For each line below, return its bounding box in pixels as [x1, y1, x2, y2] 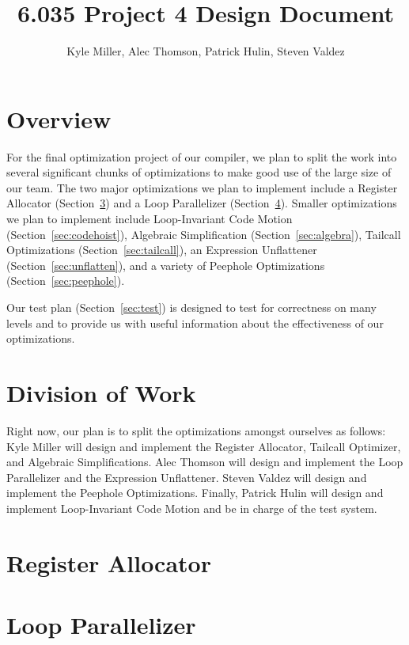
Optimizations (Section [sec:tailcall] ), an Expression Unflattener [6, 241, 317, 258]
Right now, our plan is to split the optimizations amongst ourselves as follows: [6, 422, 386, 438]
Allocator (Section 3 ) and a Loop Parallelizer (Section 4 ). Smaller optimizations [6, 195, 397, 211]
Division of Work [6, 376, 196, 408]
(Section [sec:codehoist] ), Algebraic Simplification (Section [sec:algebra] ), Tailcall [6, 226, 401, 242]
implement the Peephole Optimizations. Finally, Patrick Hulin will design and [6, 484, 384, 501]
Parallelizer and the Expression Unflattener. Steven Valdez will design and [6, 469, 367, 485]
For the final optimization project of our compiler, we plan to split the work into [6, 148, 397, 165]
